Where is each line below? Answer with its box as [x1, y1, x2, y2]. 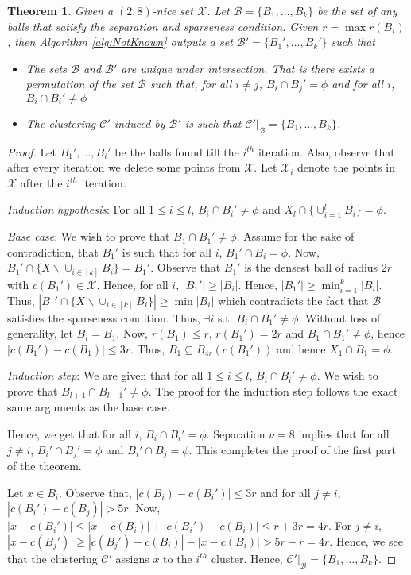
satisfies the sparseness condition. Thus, [7, 309, 200, 326]
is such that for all [122, 243, 211, 260]
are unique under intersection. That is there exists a [121, 60, 374, 76]
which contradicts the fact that [217, 291, 369, 308]
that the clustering [7, 550, 98, 566]
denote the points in [297, 159, 395, 176]
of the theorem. [7, 457, 82, 474]
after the [20, 174, 63, 191]
